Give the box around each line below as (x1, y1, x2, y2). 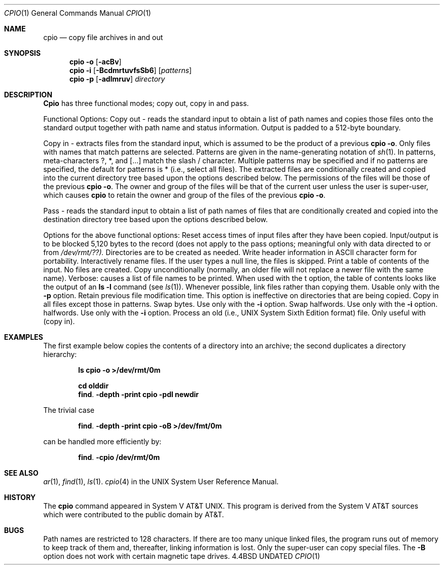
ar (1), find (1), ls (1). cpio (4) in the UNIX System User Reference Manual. (43, 477, 279, 486)
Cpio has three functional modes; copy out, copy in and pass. (43, 99, 249, 108)
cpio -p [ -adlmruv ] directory (69, 75, 165, 83)
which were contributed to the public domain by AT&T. (43, 510, 224, 519)
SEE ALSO (4, 469, 39, 477)
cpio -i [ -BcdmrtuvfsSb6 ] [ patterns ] (69, 66, 192, 75)
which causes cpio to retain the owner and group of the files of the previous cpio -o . (43, 191, 326, 199)
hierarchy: (43, 350, 77, 359)
